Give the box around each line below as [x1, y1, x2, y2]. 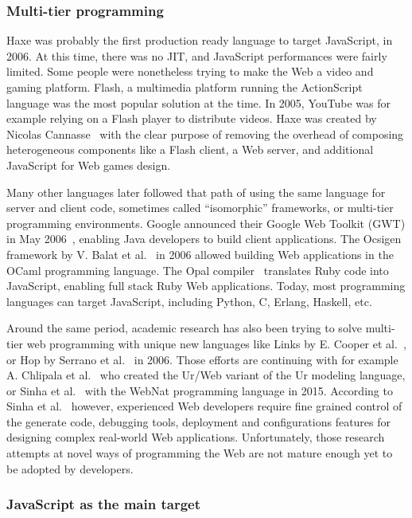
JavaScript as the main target [6, 494, 200, 514]
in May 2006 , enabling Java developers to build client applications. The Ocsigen [6, 230, 402, 247]
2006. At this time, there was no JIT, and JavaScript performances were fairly [6, 47, 387, 64]
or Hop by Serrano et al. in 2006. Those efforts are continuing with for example [6, 351, 398, 367]
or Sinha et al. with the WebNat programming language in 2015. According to [6, 382, 393, 398]
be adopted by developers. [6, 460, 134, 477]
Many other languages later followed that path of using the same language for [6, 183, 386, 200]
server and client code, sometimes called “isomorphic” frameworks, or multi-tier [6, 199, 394, 216]
